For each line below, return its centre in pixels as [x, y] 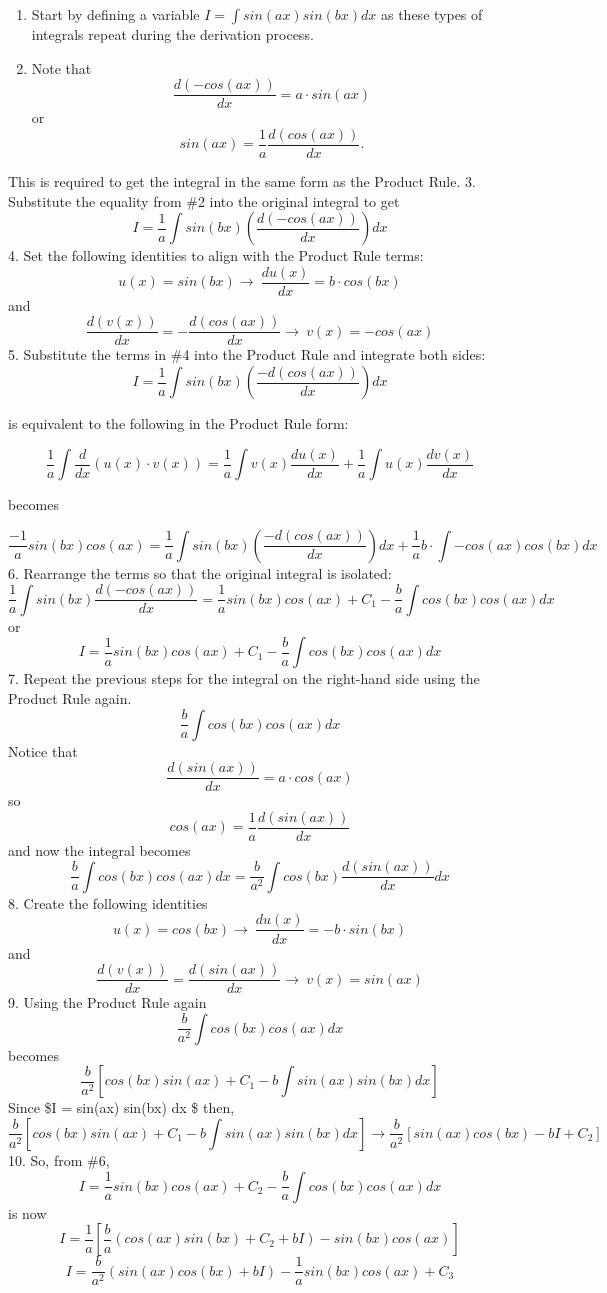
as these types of [431, 14]
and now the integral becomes [99, 849]
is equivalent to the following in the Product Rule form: [178, 423]
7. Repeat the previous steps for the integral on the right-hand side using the [244, 678]
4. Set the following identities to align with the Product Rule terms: [216, 255]
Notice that [43, 750]
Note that [61, 67]
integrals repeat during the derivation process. [172, 34]
